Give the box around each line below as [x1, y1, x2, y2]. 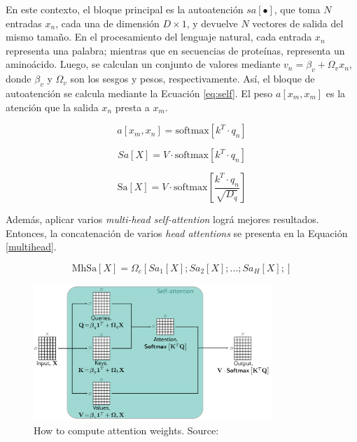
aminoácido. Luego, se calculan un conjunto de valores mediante [6, 57, 281, 71]
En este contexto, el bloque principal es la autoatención [6, 2, 244, 16]
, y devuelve [186, 15, 238, 30]
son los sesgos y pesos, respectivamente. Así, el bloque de [70, 71, 315, 86]
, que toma [274, 2, 321, 16]
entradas [6, 15, 42, 30]
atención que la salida [6, 99, 99, 114]
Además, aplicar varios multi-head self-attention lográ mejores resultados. [6, 212, 319, 227]
